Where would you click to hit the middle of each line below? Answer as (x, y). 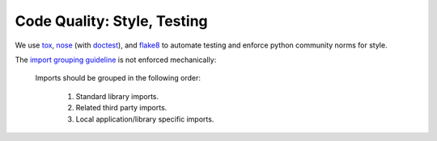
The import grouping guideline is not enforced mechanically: (116, 60)
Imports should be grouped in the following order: (118, 78)
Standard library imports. (117, 96)
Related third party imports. (121, 108)
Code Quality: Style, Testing (111, 21)
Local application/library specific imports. (145, 119)
